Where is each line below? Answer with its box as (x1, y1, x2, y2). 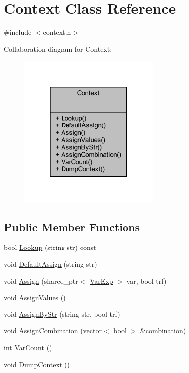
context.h (43, 27, 71, 37)
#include (4, 27, 32, 37)
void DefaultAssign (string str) (4, 258, 97, 269)
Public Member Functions (4, 219, 140, 234)
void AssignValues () (4, 292, 66, 303)
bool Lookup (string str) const (4, 242, 96, 252)
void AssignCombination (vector (4, 325, 102, 336)
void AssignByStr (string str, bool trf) (4, 309, 120, 319)
